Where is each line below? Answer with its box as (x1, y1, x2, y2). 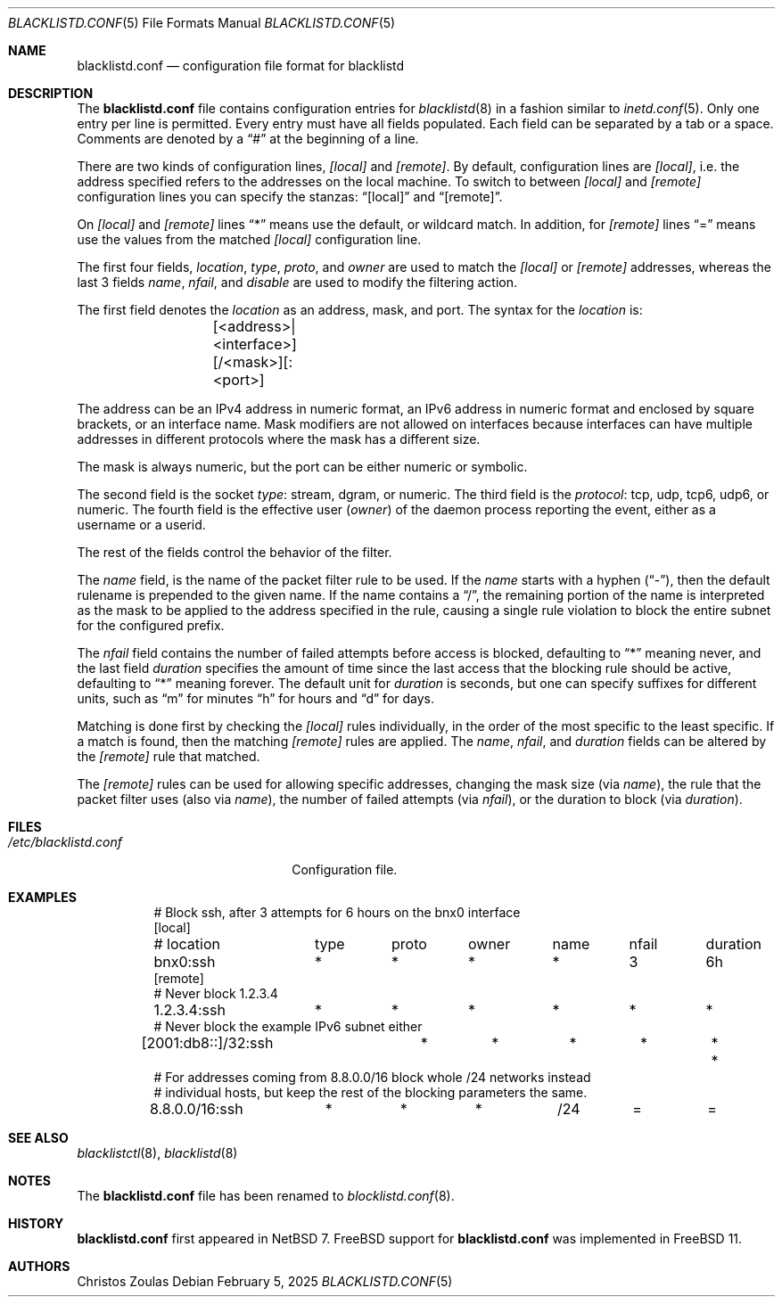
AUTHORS (8, 1259, 70, 1274)
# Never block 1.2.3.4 (153, 986, 278, 1001)
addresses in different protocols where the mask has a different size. (77, 431, 481, 447)
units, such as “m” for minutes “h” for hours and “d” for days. (77, 691, 435, 706)
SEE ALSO (8, 1130, 69, 1145)
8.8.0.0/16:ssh (150, 1100, 243, 1118)
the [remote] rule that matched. (77, 749, 260, 764)
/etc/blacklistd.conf (8, 834, 123, 849)
